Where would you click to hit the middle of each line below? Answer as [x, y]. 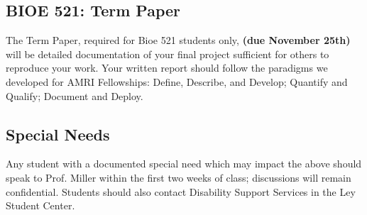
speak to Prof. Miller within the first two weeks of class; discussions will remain [179, 177]
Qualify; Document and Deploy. [75, 95]
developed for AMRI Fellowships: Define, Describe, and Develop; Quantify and [177, 81]
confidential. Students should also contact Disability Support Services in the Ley [181, 191]
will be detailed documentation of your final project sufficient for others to [168, 54]
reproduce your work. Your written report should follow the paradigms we [167, 68]
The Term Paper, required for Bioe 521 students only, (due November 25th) [178, 40]
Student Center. [40, 205]
